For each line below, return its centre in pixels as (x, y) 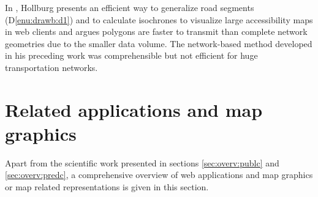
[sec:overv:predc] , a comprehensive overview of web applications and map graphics (159, 175)
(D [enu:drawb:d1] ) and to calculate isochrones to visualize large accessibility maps (159, 19)
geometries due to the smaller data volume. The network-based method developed (159, 43)
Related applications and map (134, 109)
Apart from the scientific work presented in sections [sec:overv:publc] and (142, 162)
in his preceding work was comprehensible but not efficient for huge (131, 55)
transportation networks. (51, 67)
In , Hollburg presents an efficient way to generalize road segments (130, 7)
